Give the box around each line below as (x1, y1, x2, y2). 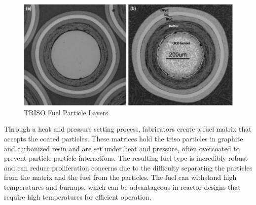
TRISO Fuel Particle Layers (24, 107, 108, 117)
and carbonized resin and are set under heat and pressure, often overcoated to (4, 143, 240, 153)
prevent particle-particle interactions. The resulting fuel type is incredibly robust (4, 153, 248, 163)
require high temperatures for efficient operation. (4, 191, 151, 202)
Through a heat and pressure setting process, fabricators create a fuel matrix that (4, 124, 252, 134)
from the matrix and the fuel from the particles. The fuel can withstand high (4, 172, 237, 182)
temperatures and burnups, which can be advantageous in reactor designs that (4, 181, 241, 192)
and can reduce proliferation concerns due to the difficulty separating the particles (4, 162, 253, 172)
